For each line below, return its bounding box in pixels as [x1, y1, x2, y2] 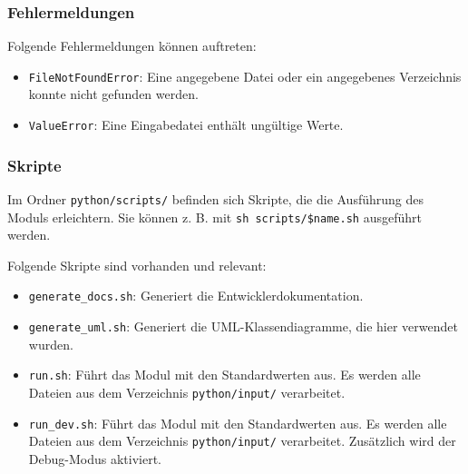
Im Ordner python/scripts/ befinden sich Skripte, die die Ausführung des [7, 189, 424, 208]
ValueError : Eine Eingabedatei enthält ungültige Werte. [28, 115, 344, 134]
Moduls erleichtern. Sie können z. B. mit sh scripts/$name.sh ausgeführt [7, 207, 422, 226]
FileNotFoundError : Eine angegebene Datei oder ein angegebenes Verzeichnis [28, 66, 462, 85]
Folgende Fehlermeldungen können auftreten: [7, 36, 257, 55]
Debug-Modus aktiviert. [28, 449, 161, 468]
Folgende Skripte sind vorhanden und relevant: [7, 255, 267, 274]
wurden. [28, 334, 73, 353]
